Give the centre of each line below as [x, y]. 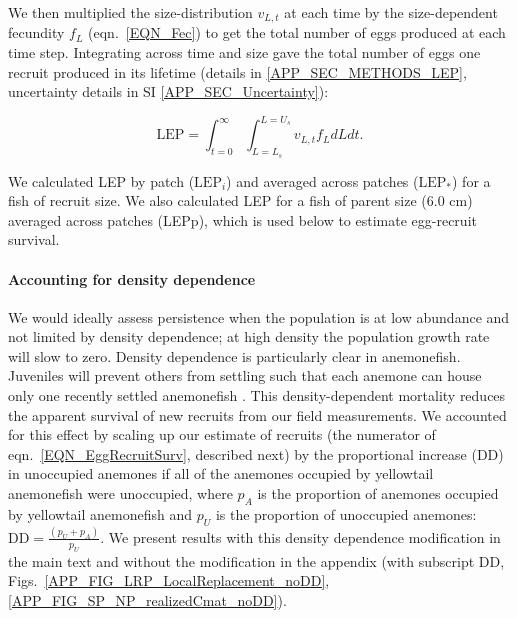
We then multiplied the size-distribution [130, 12]
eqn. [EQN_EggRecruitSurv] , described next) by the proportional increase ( [242, 453]
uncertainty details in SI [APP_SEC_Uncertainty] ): [168, 91]
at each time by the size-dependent [391, 12]
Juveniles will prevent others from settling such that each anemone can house [245, 375]
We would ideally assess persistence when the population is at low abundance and [259, 316]
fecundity [36, 32]
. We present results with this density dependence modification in [300, 536]
